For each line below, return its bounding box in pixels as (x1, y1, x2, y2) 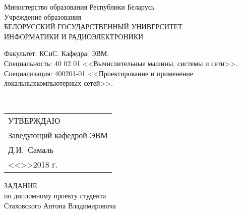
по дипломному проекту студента (4, 190, 106, 200)
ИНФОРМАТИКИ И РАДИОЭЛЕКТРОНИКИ (4, 31, 144, 41)
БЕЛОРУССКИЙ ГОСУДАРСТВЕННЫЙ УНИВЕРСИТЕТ (4, 21, 183, 32)
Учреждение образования (4, 11, 81, 22)
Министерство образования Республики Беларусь (4, 2, 155, 12)
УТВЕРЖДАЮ (8, 115, 61, 127)
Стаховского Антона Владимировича (4, 200, 116, 210)
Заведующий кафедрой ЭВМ (8, 129, 108, 141)
